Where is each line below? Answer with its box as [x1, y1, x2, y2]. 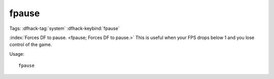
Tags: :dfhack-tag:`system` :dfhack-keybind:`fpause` [9, 25, 120, 31]
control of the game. [9, 42, 52, 48]
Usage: [9, 51, 25, 57]
